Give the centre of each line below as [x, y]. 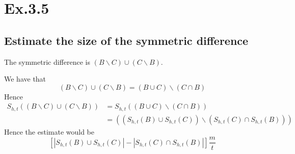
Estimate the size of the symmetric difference [126, 40]
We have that [25, 79]
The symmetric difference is [47, 61]
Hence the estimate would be [49, 131]
